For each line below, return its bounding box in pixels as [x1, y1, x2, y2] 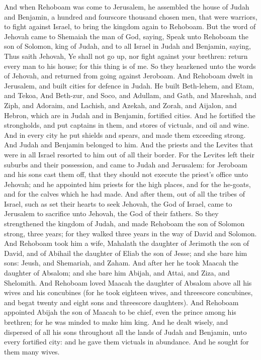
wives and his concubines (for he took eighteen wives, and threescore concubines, [4, 287, 253, 298]
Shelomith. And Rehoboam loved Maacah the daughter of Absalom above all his [4, 277, 252, 288]
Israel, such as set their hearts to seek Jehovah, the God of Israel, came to [4, 198, 232, 209]
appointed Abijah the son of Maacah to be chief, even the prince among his [4, 307, 236, 317]
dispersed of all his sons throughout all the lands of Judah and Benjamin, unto [4, 326, 247, 337]
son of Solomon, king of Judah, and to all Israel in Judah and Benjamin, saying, [4, 41, 251, 51]
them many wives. [4, 346, 60, 356]
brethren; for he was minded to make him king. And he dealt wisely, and [4, 317, 228, 327]
